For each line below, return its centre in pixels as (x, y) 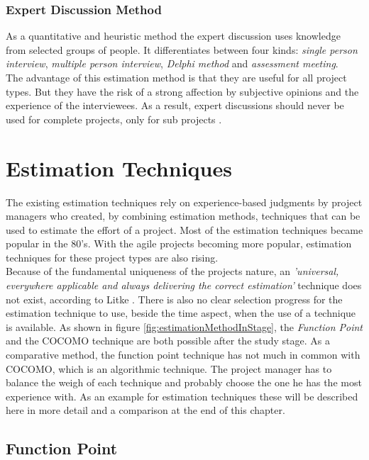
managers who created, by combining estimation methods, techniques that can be (183, 216)
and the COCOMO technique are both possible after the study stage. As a (168, 341)
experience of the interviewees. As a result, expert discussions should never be (175, 105)
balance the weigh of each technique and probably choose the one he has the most (184, 382)
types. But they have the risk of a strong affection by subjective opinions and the (182, 91)
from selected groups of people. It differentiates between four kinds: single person (182, 49)
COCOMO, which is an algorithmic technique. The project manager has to (169, 368)
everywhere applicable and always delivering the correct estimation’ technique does (184, 285)
